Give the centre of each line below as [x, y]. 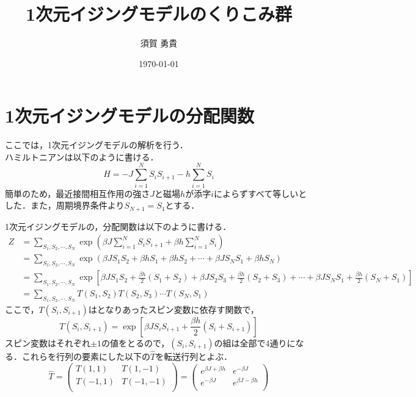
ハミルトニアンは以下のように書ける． [82, 156]
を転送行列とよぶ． [194, 356]
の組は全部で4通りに [255, 342]
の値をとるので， [135, 342]
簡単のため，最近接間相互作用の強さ [78, 193]
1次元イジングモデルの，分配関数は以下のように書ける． [118, 226]
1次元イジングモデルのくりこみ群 [159, 14]
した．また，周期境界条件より [65, 205]
